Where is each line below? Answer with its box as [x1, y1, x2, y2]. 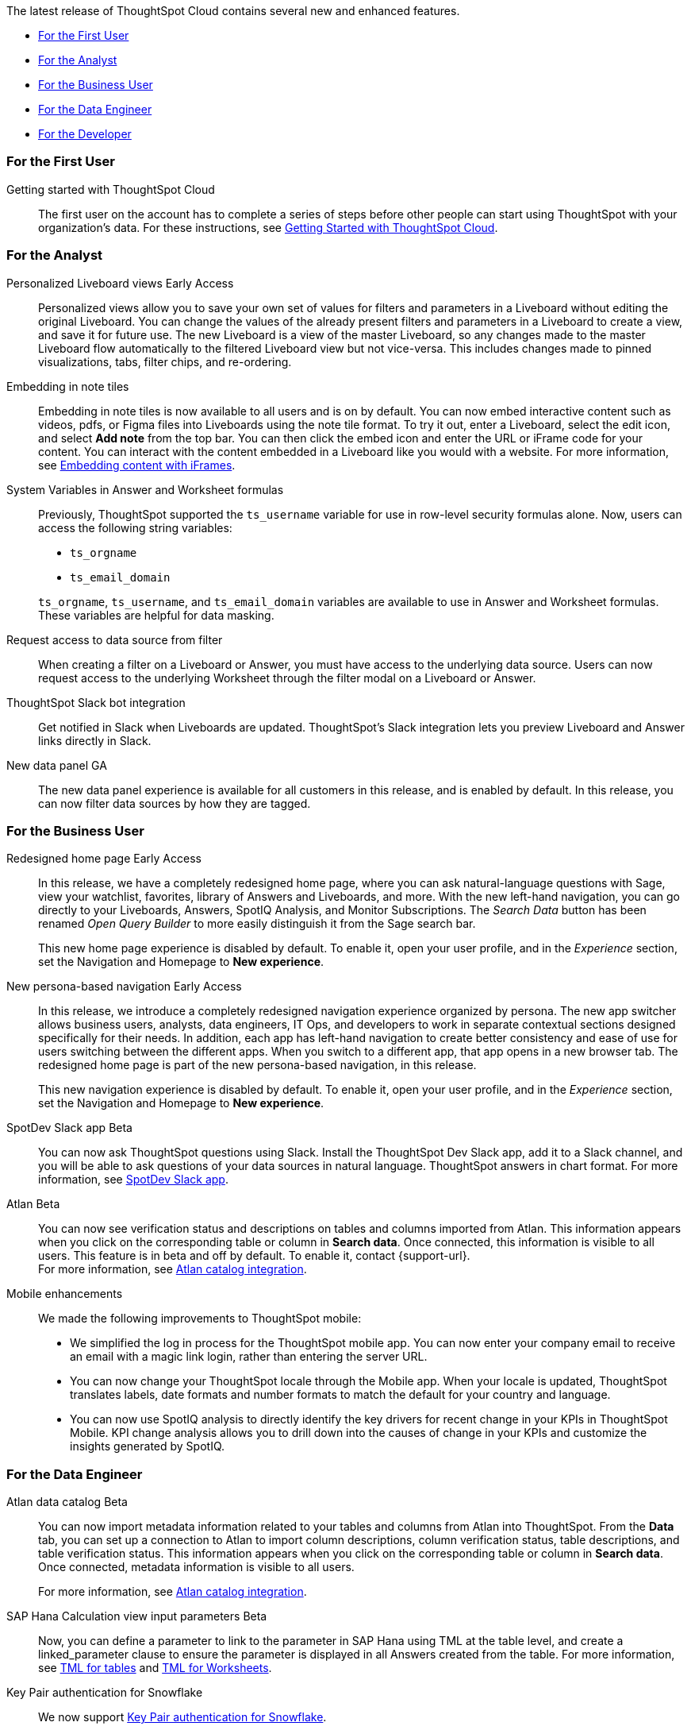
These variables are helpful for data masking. [38, 608, 274, 622]
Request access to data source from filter [6, 632, 223, 647]
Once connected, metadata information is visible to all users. [38, 1560, 355, 1574]
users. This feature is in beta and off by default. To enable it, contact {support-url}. [38, 1249, 470, 1263]
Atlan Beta [6, 1197, 60, 1211]
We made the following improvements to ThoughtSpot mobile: [38, 1311, 362, 1326]
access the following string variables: [38, 520, 232, 535]
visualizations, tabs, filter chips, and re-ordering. [38, 354, 292, 369]
